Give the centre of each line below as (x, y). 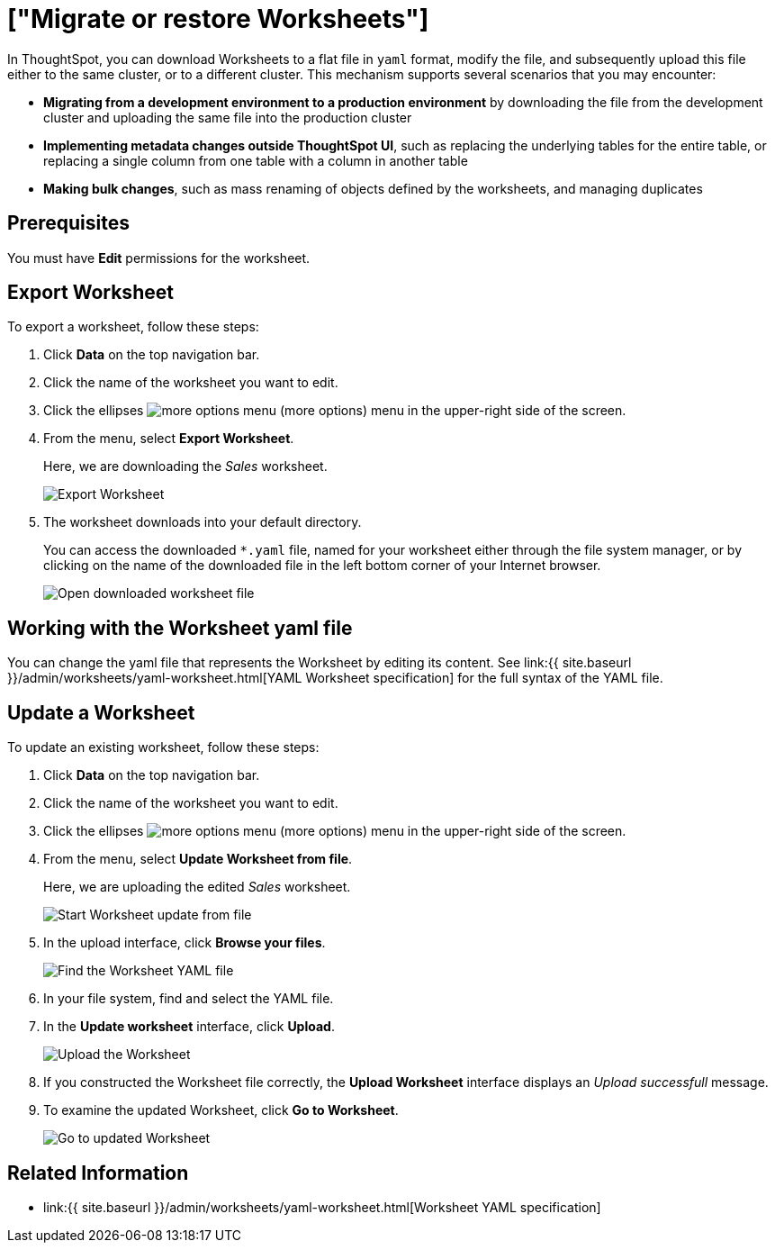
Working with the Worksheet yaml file (180, 628)
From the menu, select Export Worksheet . (169, 439)
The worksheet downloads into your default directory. (203, 522)
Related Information (98, 1173)
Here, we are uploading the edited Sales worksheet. (197, 887)
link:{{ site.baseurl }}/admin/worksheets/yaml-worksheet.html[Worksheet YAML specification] (322, 1207)
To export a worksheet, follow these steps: (133, 327)
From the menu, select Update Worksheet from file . (198, 859)
